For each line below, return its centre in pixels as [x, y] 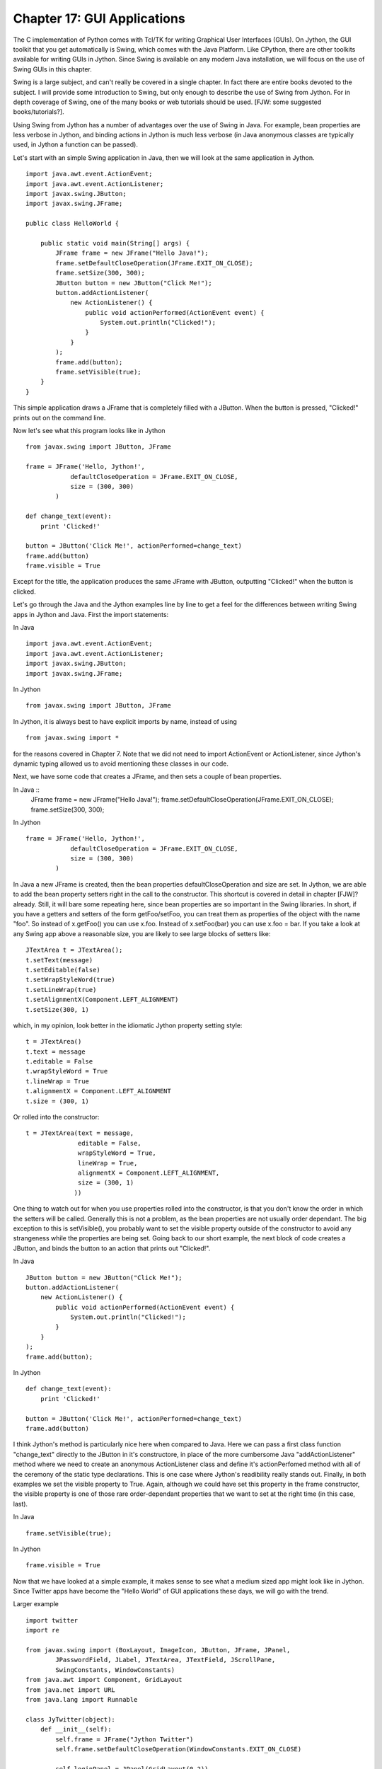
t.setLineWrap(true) [61, 990]
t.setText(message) [59, 960]
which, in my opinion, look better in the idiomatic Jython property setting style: [128, 1025]
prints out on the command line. [59, 417]
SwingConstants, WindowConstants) [115, 1670]
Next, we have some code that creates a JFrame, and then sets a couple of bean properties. [147, 777]
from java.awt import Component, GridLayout [104, 1680]
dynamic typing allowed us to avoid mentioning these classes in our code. [121, 764]
